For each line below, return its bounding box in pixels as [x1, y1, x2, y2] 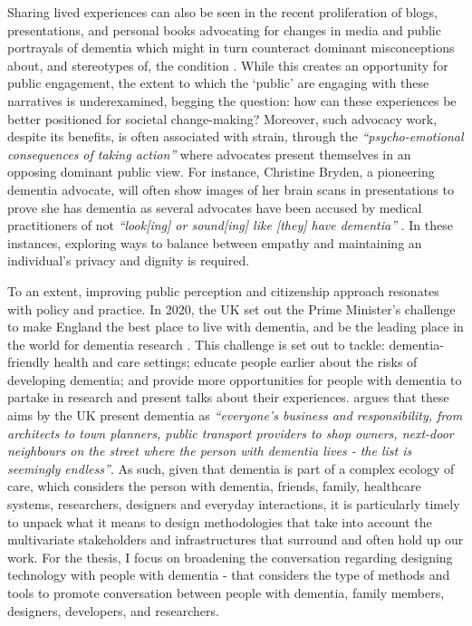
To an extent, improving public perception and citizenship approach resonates [7, 281, 439, 300]
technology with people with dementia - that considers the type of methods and [7, 565, 450, 584]
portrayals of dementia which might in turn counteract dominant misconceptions [7, 38, 455, 57]
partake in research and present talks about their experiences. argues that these [7, 388, 449, 407]
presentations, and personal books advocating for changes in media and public [7, 20, 441, 39]
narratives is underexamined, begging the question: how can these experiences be [7, 91, 457, 110]
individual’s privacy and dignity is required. [7, 251, 250, 270]
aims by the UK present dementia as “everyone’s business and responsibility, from [7, 406, 463, 425]
